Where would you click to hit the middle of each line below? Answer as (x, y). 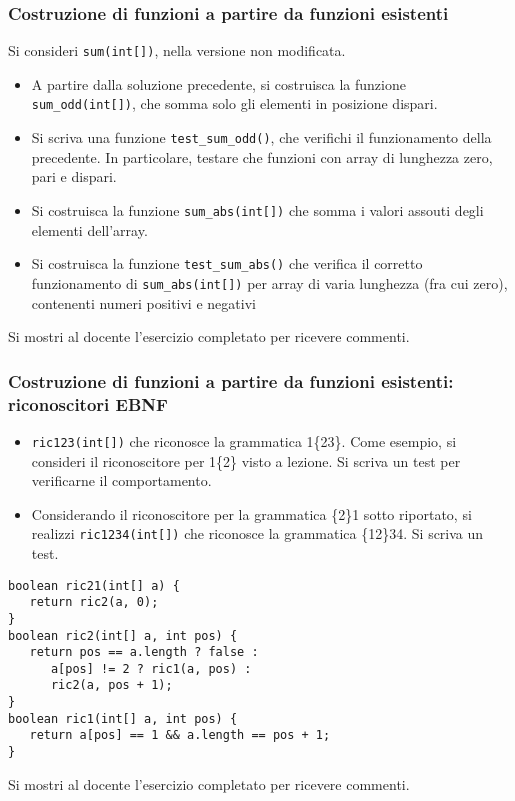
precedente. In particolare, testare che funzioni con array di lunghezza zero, (262, 156)
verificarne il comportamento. (121, 480)
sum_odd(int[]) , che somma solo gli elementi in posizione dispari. (234, 103)
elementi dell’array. (89, 229)
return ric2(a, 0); (94, 602)
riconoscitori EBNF (88, 403)
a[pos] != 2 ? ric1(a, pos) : (151, 668)
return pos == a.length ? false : (144, 652)
